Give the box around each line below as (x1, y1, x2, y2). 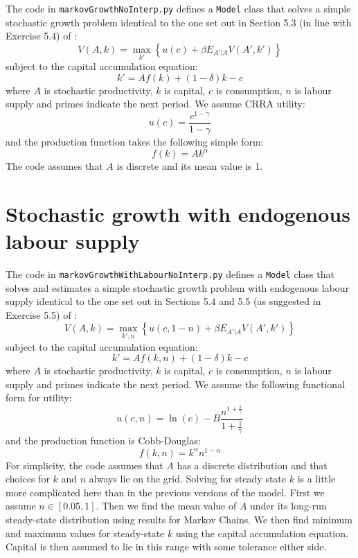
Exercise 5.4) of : (6, 28, 77, 43)
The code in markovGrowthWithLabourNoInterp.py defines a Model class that (6, 266, 334, 281)
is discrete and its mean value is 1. (116, 159, 263, 173)
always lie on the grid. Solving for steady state (89, 471, 287, 486)
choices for (6, 471, 50, 486)
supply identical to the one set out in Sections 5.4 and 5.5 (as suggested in (6, 294, 321, 308)
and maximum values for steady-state (6, 525, 165, 540)
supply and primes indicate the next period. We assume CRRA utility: (6, 96, 305, 111)
